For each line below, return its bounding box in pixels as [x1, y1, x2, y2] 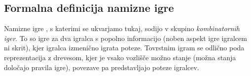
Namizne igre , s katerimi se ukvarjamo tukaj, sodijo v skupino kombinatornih [4, 23, 240, 34]
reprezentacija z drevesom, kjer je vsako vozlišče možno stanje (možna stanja [4, 52, 236, 62]
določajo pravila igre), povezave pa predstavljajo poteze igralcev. [4, 62, 199, 72]
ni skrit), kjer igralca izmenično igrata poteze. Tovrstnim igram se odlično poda [4, 42, 245, 53]
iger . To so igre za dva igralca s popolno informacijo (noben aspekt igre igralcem [4, 33, 247, 43]
